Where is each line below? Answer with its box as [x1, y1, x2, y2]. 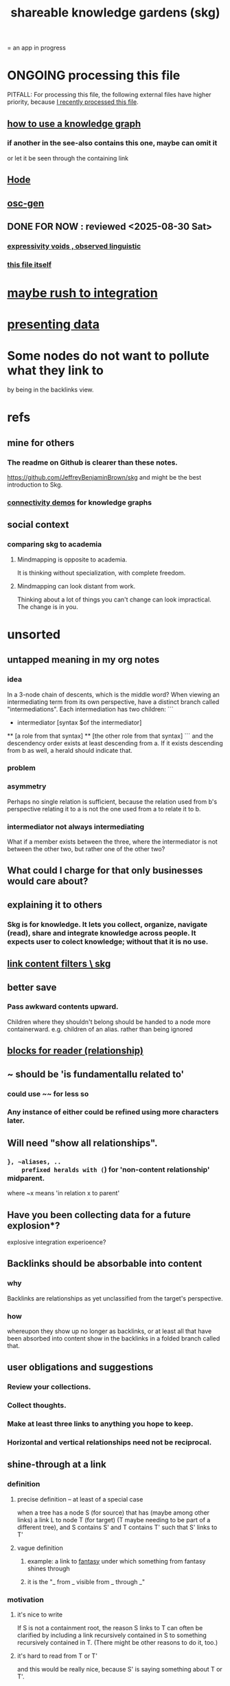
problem [7, 763, 36, 773]
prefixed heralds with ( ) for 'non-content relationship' [21, 1164, 210, 1174]
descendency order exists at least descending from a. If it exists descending [7, 738, 223, 747]
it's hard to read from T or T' [16, 1652, 98, 1660]
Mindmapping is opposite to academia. [16, 555, 128, 564]
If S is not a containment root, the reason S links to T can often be [16, 1623, 203, 1632]
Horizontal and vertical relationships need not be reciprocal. [7, 1437, 212, 1447]
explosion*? [7, 1219, 60, 1231]
